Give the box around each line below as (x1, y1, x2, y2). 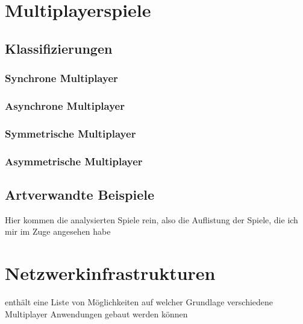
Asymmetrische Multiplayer (5, 153, 143, 168)
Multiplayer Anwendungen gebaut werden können (5, 307, 188, 320)
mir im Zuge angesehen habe (5, 225, 111, 238)
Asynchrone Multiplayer (5, 98, 125, 113)
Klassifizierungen (5, 39, 113, 57)
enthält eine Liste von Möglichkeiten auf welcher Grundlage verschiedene (5, 296, 273, 308)
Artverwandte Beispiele (5, 185, 154, 203)
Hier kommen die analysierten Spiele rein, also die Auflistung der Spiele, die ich (5, 213, 298, 226)
